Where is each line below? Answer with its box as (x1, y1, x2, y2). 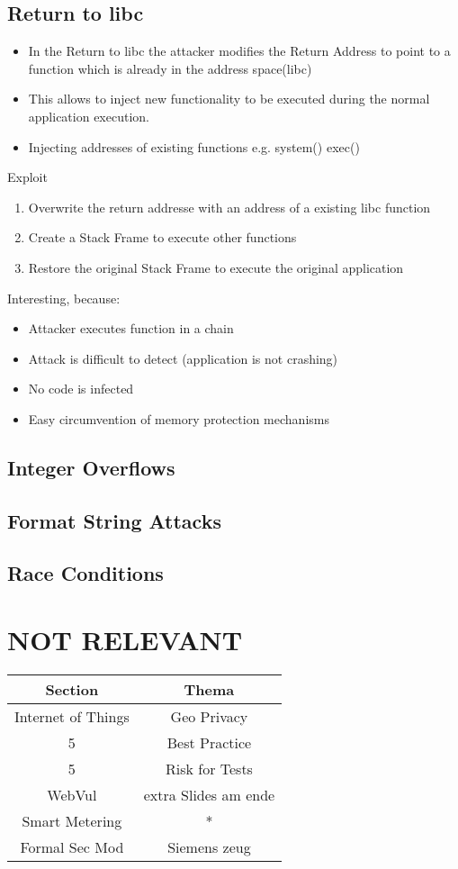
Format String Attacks (7, 506, 221, 534)
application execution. (28, 106, 149, 125)
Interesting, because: (7, 288, 121, 307)
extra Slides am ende (143, 783, 275, 805)
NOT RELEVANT (7, 621, 243, 658)
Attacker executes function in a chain (28, 319, 234, 338)
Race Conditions (7, 559, 164, 587)
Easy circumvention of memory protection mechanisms (28, 409, 329, 428)
